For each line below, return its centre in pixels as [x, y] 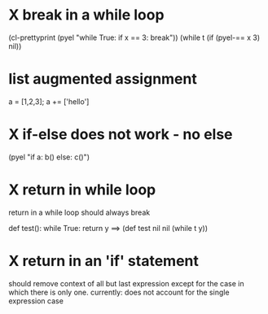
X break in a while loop [86, 15]
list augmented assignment [103, 79]
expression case [36, 301]
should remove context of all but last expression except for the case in [126, 283]
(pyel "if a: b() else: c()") [49, 157]
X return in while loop [82, 190]
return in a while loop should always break [79, 212]
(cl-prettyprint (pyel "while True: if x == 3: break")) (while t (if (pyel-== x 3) [134, 37]
